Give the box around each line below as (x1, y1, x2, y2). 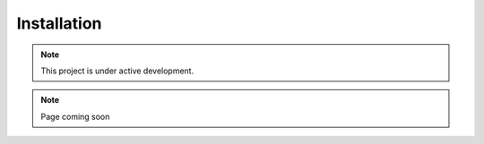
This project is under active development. (40, 65, 194, 76)
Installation (16, 13, 102, 33)
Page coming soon (40, 111, 110, 122)
